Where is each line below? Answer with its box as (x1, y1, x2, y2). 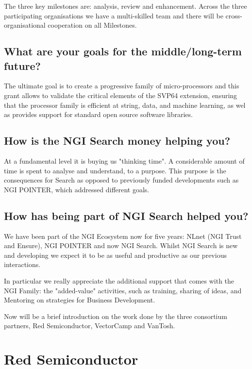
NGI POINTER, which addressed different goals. (4, 184, 150, 194)
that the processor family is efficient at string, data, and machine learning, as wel (4, 100, 246, 110)
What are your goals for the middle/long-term (4, 44, 242, 59)
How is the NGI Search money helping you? (4, 133, 231, 148)
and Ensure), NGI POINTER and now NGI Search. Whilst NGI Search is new (4, 240, 238, 251)
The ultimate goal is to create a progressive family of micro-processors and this (4, 81, 239, 91)
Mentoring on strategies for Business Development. (4, 295, 155, 305)
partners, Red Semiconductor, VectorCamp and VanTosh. (4, 320, 175, 331)
